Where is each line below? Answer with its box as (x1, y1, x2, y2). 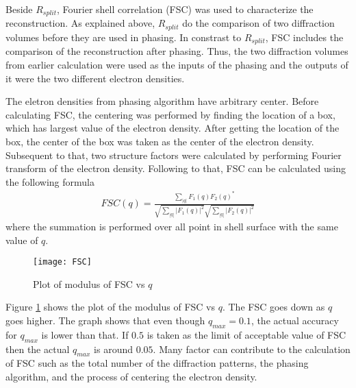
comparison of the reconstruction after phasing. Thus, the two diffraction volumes (5, 44, 348, 58)
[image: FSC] (33, 257, 92, 267)
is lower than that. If (41, 327, 129, 341)
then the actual (5, 341, 70, 356)
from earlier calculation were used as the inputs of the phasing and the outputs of (5, 57, 348, 71)
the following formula (5, 174, 94, 189)
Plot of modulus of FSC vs (33, 276, 145, 291)
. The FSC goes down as (222, 300, 325, 314)
